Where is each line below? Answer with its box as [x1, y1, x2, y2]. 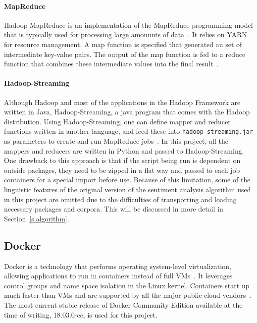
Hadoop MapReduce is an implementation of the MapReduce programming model [4, 19, 253, 30]
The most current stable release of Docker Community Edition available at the [4, 299, 243, 310]
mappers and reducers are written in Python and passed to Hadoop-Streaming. [4, 145, 244, 156]
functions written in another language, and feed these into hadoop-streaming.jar [4, 126, 254, 136]
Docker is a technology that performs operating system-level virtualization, [4, 261, 231, 271]
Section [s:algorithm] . [4, 213, 69, 223]
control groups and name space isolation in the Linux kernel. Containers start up [4, 280, 250, 290]
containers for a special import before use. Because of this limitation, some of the [4, 174, 251, 185]
